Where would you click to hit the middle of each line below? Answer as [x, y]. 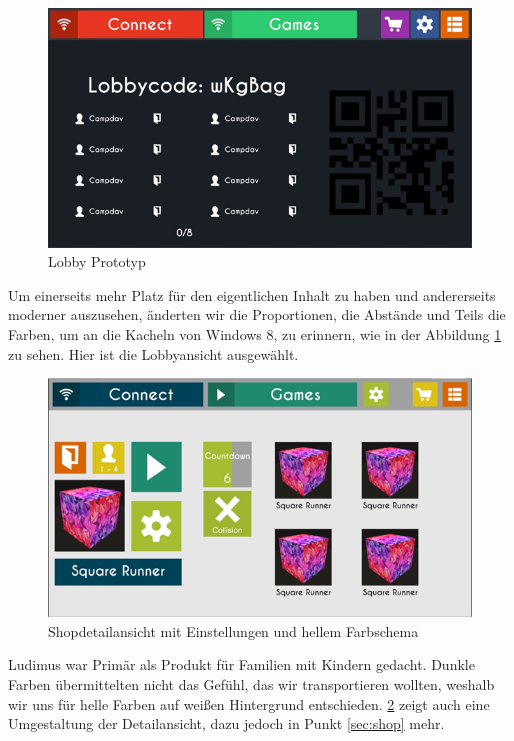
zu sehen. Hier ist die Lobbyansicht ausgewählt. [153, 353]
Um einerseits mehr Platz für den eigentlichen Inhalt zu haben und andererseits [252, 294]
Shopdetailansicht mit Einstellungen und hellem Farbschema [233, 630]
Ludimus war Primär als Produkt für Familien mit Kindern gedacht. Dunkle [241, 664]
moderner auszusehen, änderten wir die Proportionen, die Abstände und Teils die [257, 314]
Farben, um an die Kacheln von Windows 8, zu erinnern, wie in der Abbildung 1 [255, 334]
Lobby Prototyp [97, 261]
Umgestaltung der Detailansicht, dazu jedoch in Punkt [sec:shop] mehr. [226, 723]
